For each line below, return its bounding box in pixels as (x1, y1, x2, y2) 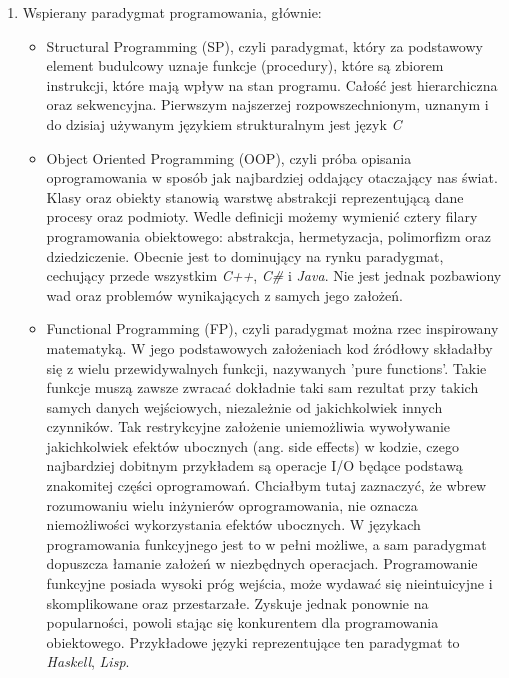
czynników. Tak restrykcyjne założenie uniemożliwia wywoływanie (46, 416, 451, 437)
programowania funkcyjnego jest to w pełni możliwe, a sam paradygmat (46, 533, 487, 554)
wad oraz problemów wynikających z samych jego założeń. (46, 284, 403, 305)
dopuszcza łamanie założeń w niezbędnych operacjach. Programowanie (46, 553, 478, 574)
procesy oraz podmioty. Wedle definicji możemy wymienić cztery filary (46, 206, 478, 227)
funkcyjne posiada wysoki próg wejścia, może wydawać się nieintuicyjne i (46, 573, 493, 594)
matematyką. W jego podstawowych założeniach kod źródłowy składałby (46, 337, 493, 358)
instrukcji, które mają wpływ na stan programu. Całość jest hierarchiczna (46, 74, 498, 95)
